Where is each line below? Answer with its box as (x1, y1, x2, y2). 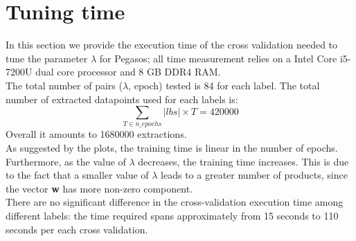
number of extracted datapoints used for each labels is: (6, 91, 238, 106)
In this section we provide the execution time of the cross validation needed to (6, 37, 338, 52)
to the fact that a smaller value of (6, 168, 149, 182)
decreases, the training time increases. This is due (138, 154, 349, 168)
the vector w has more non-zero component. (6, 181, 193, 195)
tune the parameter (6, 51, 88, 65)
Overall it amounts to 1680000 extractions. (6, 127, 187, 141)
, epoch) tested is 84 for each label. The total (128, 78, 320, 92)
